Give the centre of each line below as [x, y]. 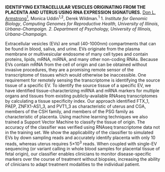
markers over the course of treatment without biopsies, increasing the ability [83, 159]
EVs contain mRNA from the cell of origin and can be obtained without [76, 64]
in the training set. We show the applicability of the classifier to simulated [79, 132]
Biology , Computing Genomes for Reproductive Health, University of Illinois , [82, 24]
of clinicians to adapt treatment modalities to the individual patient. [73, 165]
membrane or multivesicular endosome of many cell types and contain [77, 54]
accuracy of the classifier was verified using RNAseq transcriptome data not [82, 127]
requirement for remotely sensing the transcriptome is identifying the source [82, 80]
